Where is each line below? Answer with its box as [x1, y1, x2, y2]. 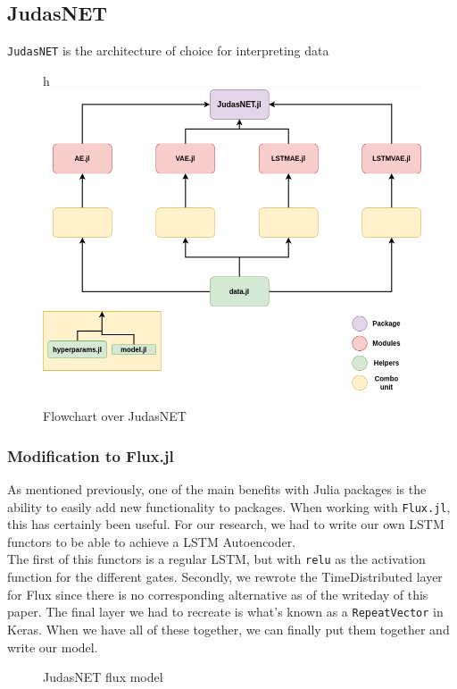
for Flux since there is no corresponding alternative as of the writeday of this [7, 584, 428, 603]
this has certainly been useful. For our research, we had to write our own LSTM [7, 515, 445, 534]
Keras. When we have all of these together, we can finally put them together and [7, 619, 450, 638]
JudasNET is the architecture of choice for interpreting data [7, 41, 329, 60]
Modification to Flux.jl [7, 444, 174, 466]
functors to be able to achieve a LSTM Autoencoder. [7, 532, 296, 550]
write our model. [7, 637, 98, 656]
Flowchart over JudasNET [43, 407, 187, 425]
